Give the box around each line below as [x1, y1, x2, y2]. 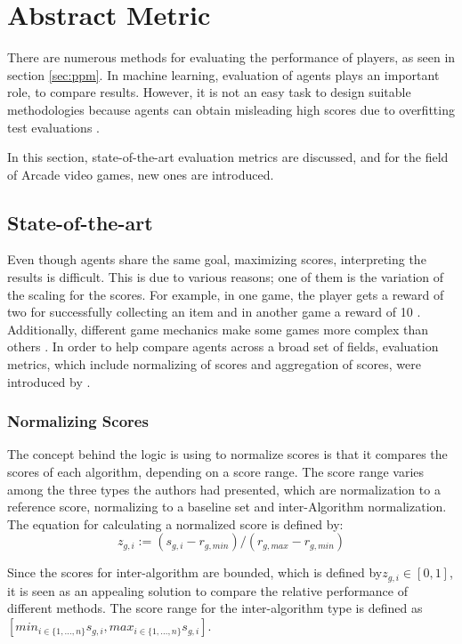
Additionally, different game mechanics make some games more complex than [7, 319, 429, 338]
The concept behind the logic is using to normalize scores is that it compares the [7, 445, 448, 463]
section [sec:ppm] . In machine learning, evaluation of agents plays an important [7, 65, 440, 84]
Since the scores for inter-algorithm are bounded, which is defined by [7, 563, 383, 582]
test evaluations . [7, 117, 100, 136]
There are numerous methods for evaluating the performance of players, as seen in [7, 48, 456, 67]
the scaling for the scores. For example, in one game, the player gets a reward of [7, 285, 444, 303]
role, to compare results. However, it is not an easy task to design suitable [7, 83, 411, 101]
